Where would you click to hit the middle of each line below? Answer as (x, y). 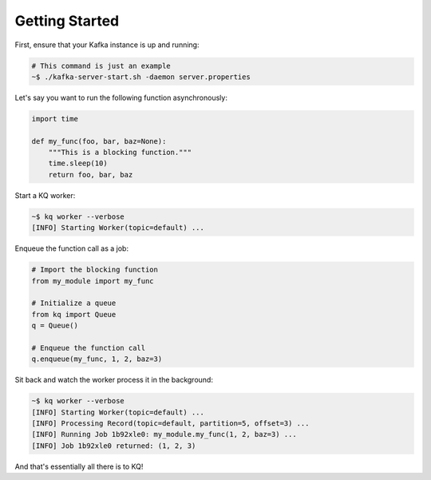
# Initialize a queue (74, 303)
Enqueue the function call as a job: (72, 248)
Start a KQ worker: (45, 195)
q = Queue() (55, 326)
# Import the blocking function (95, 270)
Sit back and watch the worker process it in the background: (114, 380)
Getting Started (67, 21)
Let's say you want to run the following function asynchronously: (121, 97)
